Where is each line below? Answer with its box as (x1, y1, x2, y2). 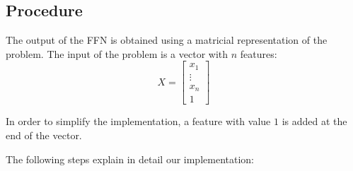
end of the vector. (6, 128, 82, 143)
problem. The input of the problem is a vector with (6, 46, 228, 61)
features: (240, 46, 277, 61)
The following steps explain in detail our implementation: (6, 151, 254, 166)
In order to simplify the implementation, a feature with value (6, 114, 271, 129)
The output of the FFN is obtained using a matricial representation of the (6, 33, 328, 47)
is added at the (282, 114, 347, 129)
